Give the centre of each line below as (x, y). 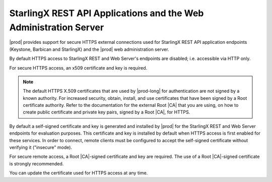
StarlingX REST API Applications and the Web (107, 13)
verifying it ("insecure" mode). (41, 147)
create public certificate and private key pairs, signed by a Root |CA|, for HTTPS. (107, 112)
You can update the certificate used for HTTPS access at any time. (79, 173)
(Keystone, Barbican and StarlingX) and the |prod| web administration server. (89, 49)
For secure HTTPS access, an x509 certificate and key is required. (78, 68)
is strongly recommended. (37, 163)
